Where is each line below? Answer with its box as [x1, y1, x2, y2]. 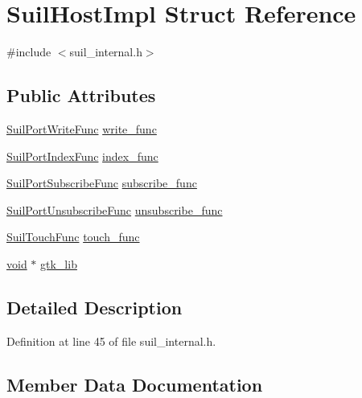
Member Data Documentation [6, 371, 263, 396]
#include [6, 43, 51, 60]
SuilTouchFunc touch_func [6, 228, 140, 245]
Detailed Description [6, 294, 183, 319]
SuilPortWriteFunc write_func [6, 120, 157, 137]
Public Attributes [6, 83, 156, 108]
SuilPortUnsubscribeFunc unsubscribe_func [6, 201, 223, 218]
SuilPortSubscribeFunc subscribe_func [6, 174, 197, 191]
